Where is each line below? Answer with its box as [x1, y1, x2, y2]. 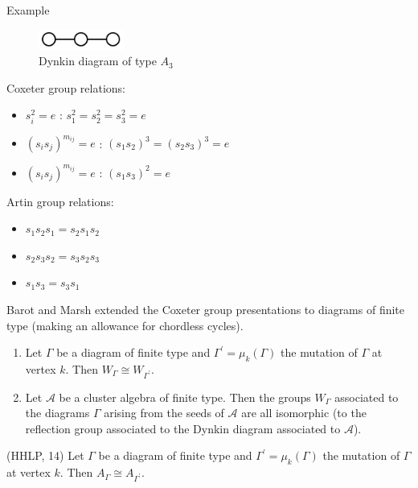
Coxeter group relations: [6, 79, 125, 96]
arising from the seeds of [104, 404, 224, 421]
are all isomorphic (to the [241, 404, 367, 421]
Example [6, 2, 50, 18]
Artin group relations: [6, 192, 114, 209]
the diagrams [25, 404, 90, 421]
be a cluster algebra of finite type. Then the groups [59, 388, 311, 405]
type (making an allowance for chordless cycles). [6, 316, 244, 333]
